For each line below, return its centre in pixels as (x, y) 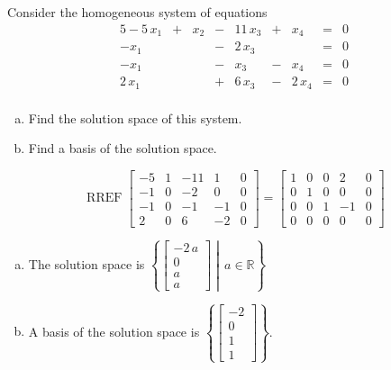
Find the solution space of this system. (135, 117)
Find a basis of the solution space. (123, 148)
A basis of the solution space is (114, 331)
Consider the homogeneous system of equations (137, 12)
